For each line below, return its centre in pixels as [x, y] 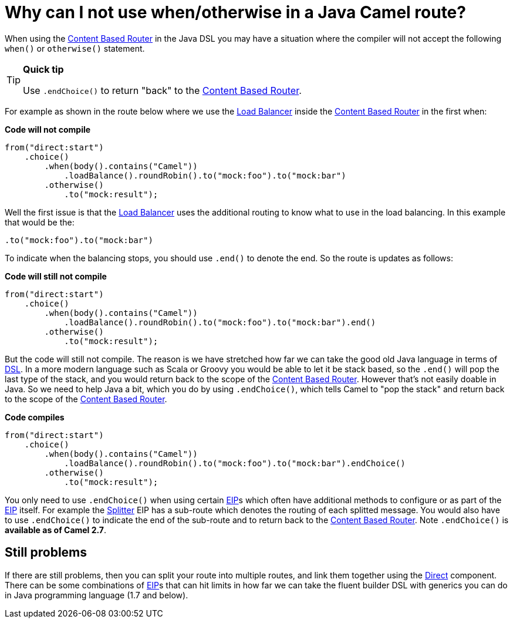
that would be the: [40, 222]
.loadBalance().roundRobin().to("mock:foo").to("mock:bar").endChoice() [235, 463]
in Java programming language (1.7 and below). [97, 595]
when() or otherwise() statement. [75, 48]
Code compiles [35, 417]
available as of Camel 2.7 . [56, 530]
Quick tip [43, 69]
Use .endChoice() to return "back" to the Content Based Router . [162, 90]
